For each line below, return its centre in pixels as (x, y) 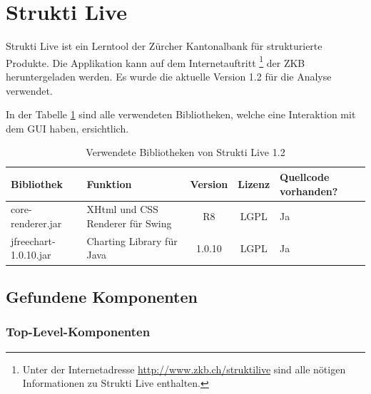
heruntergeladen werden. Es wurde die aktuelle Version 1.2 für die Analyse (169, 76)
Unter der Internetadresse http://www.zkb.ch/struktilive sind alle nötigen (184, 369)
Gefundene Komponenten (102, 296)
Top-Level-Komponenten (78, 332)
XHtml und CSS (122, 209)
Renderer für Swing (129, 223)
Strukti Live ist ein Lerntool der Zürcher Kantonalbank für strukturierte (164, 46)
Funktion (109, 183)
